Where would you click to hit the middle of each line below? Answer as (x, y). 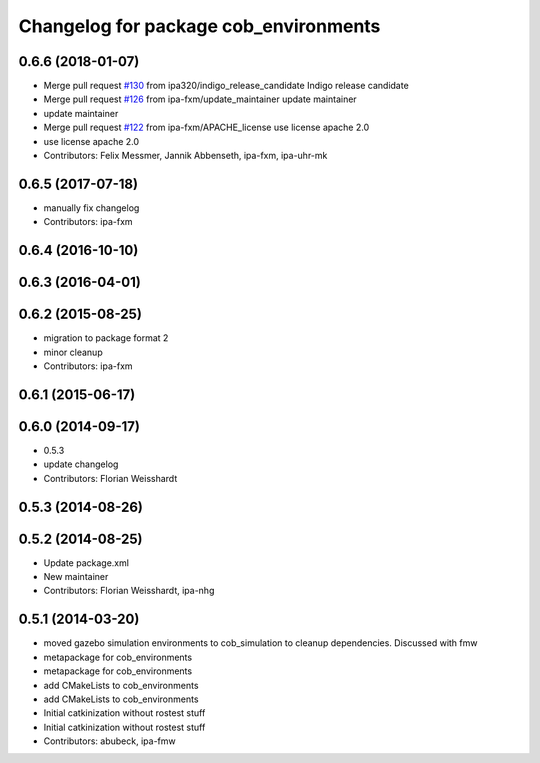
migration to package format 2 (106, 338)
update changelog (81, 464)
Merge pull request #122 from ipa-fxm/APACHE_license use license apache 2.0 (206, 127)
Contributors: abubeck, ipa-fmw (109, 741)
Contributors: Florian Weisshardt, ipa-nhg (129, 591)
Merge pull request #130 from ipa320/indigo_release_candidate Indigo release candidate (226, 86)
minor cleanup (73, 352)
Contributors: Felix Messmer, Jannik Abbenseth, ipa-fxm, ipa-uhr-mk (185, 156)
